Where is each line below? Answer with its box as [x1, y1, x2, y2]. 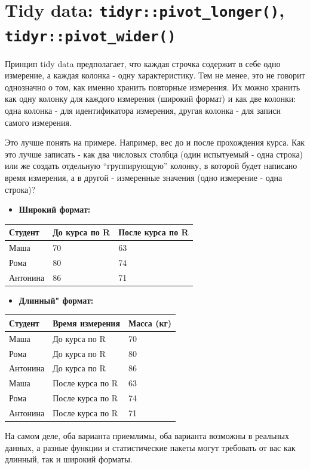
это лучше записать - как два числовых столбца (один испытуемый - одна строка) [5, 147, 303, 160]
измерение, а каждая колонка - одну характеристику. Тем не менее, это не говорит [5, 69, 305, 81]
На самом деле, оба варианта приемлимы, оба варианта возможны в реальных [5, 429, 290, 442]
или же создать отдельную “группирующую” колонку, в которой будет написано [5, 159, 297, 172]
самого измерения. [5, 116, 72, 128]
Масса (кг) [128, 316, 172, 329]
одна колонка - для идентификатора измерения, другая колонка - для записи [5, 104, 281, 116]
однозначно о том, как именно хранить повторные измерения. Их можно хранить [5, 80, 300, 93]
